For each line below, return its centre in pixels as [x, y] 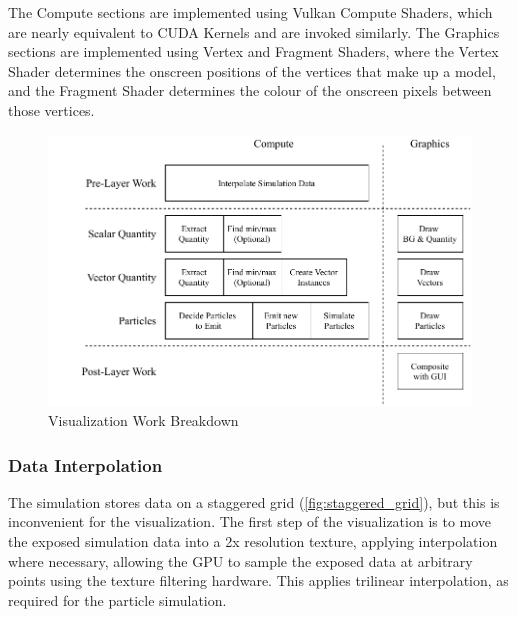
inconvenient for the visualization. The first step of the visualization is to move [250, 521]
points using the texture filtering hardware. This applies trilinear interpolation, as [258, 580]
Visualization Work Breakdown [143, 420]
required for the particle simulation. [117, 599]
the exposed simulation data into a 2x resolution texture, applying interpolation [253, 541]
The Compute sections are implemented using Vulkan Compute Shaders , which [250, 12]
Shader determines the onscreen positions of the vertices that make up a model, [252, 70]
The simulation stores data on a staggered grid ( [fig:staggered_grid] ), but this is [254, 501]
